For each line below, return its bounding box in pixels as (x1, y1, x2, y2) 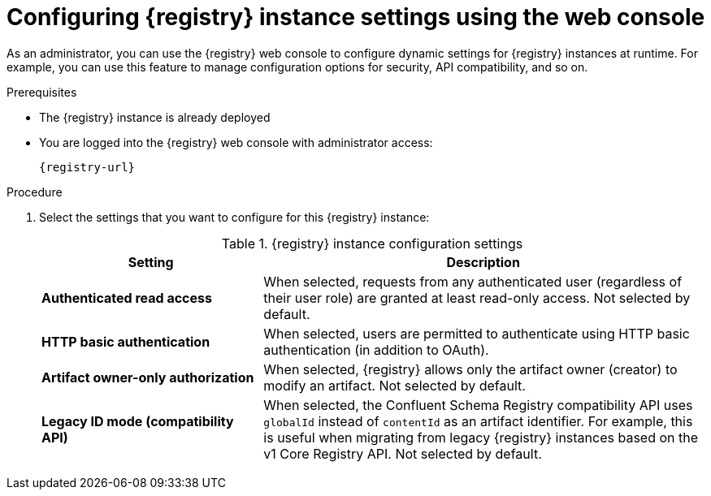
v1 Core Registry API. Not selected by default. (263, 445, 542, 462)
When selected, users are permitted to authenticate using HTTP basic (263, 325, 690, 342)
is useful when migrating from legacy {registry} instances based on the (263, 429, 699, 446)
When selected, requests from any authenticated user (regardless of (263, 273, 683, 290)
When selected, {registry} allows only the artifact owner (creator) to (263, 360, 678, 377)
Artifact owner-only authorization (41, 369, 254, 386)
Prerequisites (7, 84, 77, 99)
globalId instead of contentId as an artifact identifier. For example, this (263, 412, 693, 429)
